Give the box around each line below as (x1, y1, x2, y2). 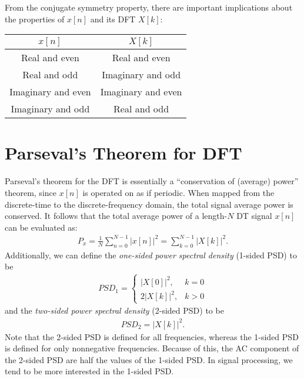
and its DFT (90, 12, 136, 25)
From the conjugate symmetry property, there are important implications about (5, 1, 293, 13)
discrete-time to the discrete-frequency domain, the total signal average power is (5, 198, 293, 210)
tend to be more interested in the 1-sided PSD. (5, 365, 174, 377)
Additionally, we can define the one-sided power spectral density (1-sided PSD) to (5, 248, 297, 261)
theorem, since (5, 186, 56, 198)
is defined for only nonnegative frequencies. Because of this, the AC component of (5, 342, 299, 354)
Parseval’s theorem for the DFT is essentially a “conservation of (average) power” (5, 175, 299, 187)
